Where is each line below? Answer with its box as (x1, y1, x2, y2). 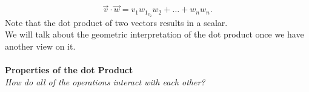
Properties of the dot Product (5, 64, 133, 76)
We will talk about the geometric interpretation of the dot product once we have (5, 28, 304, 41)
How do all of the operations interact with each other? (5, 75, 205, 88)
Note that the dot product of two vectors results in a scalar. (5, 16, 228, 28)
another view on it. (5, 39, 76, 52)
